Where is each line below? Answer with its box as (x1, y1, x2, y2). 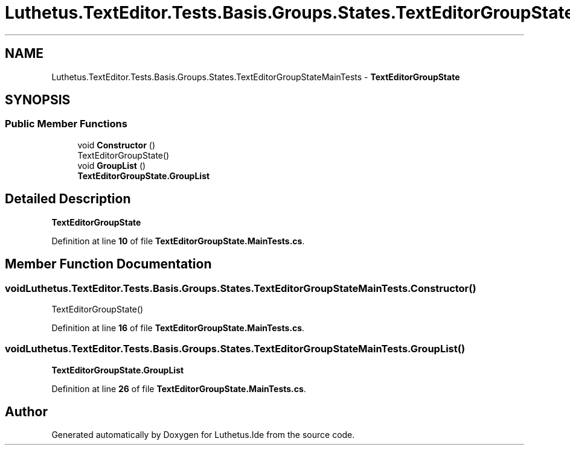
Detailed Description (5, 191, 131, 207)
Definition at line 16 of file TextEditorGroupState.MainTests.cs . (51, 322, 305, 333)
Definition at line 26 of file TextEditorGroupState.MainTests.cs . (51, 383, 306, 394)
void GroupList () (77, 160, 146, 171)
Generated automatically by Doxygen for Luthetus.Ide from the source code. (51, 429, 355, 440)
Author (5, 404, 48, 420)
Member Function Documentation (5, 256, 212, 272)
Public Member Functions (5, 118, 127, 130)
